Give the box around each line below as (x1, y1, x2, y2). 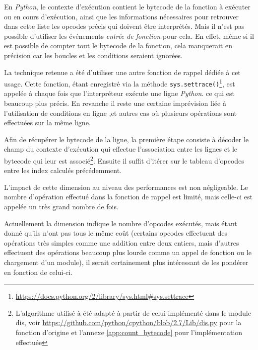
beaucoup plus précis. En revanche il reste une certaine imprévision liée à (4, 98, 226, 108)
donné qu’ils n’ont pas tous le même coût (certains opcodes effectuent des (4, 228, 228, 238)
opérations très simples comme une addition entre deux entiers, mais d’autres (4, 237, 239, 248)
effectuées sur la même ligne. (4, 117, 91, 128)
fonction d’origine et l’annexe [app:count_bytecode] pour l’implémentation (15, 327, 243, 337)
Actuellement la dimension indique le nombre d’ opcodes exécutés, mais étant (4, 218, 237, 228)
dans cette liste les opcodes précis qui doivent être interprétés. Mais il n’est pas (4, 21, 245, 31)
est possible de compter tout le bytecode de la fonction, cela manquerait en (4, 40, 232, 51)
